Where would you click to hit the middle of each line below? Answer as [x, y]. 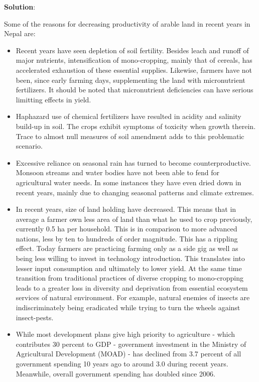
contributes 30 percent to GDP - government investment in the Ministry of [131, 344]
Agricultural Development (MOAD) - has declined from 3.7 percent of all [128, 354]
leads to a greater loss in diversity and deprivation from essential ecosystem [132, 287]
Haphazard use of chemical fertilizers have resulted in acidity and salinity [128, 116]
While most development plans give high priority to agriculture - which [125, 334]
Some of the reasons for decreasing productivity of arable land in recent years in [127, 23]
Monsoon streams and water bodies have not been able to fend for [118, 172]
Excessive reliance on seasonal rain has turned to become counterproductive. [133, 162]
